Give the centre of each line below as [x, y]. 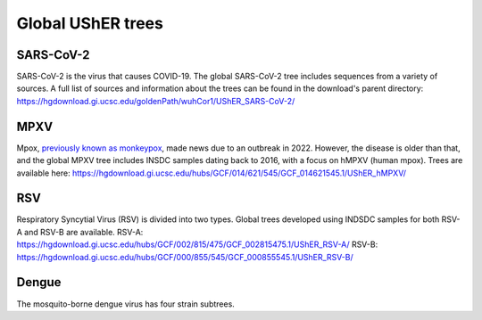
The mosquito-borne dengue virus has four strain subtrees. [126, 304]
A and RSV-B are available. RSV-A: [80, 232]
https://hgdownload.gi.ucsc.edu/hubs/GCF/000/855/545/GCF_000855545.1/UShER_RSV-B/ [185, 257]
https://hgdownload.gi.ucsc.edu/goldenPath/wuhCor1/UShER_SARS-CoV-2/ [156, 101]
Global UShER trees [90, 23]
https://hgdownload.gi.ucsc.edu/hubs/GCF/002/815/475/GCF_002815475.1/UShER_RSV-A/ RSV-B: [197, 244]
